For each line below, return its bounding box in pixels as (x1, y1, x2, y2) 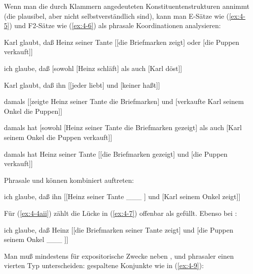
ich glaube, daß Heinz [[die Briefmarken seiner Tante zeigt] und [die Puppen (4, 224, 233, 235)
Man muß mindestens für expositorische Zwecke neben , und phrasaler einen (4, 250, 234, 261)
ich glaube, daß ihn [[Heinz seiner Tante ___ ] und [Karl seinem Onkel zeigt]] (4, 191, 241, 202)
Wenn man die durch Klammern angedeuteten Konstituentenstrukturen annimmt (4, 1, 250, 11)
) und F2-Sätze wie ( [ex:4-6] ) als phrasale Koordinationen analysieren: (9, 20, 221, 31)
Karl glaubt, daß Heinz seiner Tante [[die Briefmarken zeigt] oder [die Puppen (4, 36, 240, 47)
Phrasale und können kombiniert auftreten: (4, 174, 134, 185)
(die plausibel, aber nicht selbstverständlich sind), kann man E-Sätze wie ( (4, 10, 229, 21)
